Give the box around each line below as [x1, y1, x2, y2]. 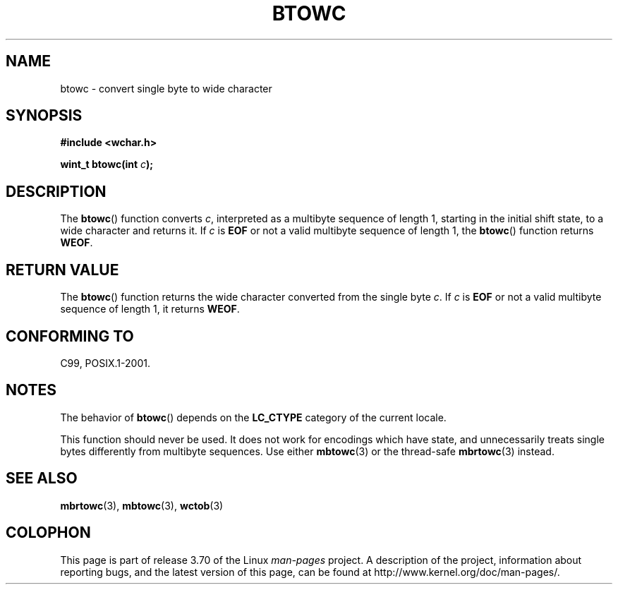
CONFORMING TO [6, 327, 134, 345]
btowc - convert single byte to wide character [60, 82, 272, 95]
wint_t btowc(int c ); [60, 158, 154, 171]
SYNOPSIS [6, 107, 83, 125]
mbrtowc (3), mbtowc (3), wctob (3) [60, 499, 224, 512]
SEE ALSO [6, 469, 78, 488]
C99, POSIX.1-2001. [60, 356, 150, 369]
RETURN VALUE [6, 260, 119, 279]
